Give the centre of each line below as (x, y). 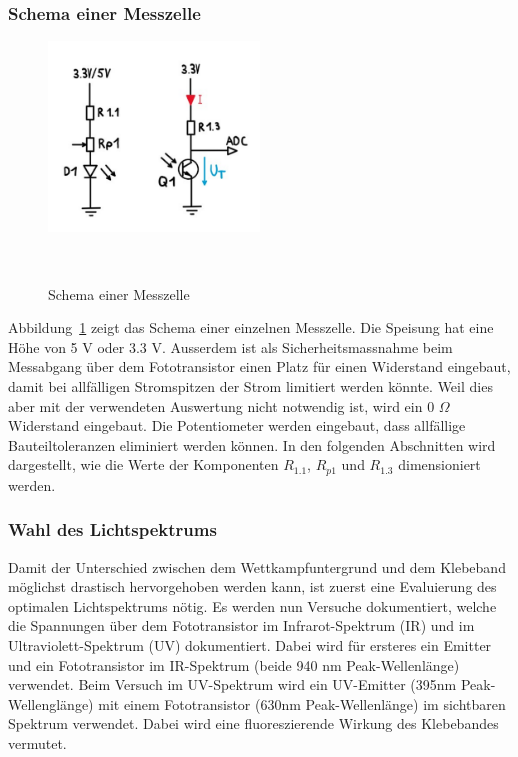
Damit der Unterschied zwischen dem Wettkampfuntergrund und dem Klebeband (257, 566)
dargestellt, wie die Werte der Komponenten (143, 464)
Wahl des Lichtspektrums (112, 529)
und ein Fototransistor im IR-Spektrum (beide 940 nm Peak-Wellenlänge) (234, 664)
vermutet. (37, 743)
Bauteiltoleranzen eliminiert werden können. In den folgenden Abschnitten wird (252, 444)
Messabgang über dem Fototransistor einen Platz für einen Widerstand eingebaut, (259, 366)
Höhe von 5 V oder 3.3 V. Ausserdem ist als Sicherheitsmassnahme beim (230, 346)
